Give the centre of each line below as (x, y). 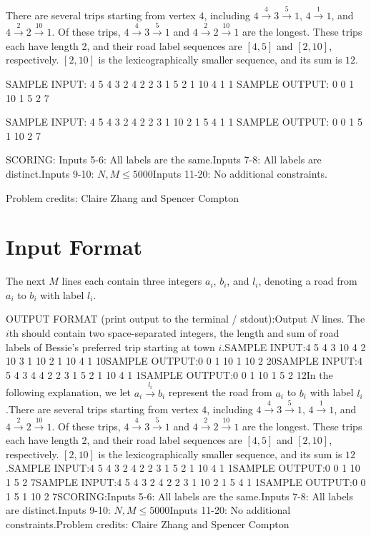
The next (26, 281)
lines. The (343, 319)
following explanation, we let (69, 392)
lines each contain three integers (132, 281)
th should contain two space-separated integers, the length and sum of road (174, 333)
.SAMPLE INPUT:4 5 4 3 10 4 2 (294, 347)
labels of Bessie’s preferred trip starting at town (110, 347)
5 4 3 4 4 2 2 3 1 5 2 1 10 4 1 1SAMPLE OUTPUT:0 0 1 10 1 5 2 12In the (169, 374)
